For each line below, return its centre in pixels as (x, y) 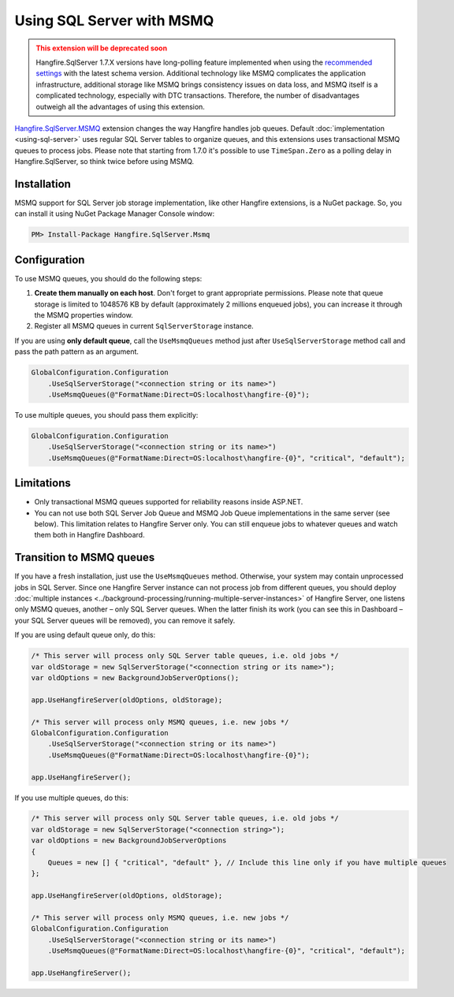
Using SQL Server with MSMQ (114, 20)
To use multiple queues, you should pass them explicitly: (106, 415)
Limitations (43, 484)
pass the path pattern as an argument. (77, 352)
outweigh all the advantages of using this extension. (120, 106)
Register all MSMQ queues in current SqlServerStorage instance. (144, 326)
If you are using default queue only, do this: (85, 635)
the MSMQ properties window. (84, 315)
